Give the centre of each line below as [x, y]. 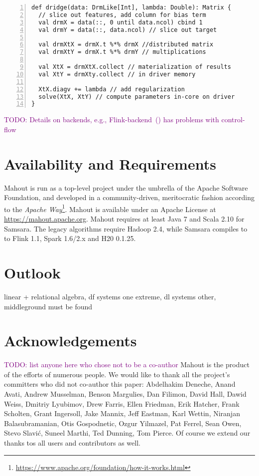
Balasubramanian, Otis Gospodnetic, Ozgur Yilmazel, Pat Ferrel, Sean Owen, [123, 423]
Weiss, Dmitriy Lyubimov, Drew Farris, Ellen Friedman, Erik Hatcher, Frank [122, 403]
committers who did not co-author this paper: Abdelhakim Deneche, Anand [120, 384]
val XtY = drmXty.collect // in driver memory [117, 74]
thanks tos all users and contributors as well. [72, 442]
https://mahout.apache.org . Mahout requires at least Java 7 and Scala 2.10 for [124, 219]
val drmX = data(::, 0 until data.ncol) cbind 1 [121, 22]
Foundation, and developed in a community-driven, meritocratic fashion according [129, 197]
